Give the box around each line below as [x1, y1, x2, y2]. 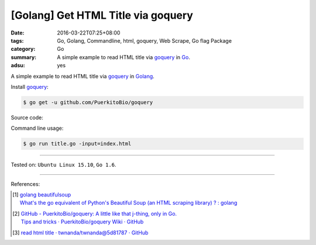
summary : [11, 53, 37, 61]
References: [11, 180, 40, 187]
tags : [11, 37, 24, 44]
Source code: [11, 114, 43, 121]
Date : [11, 29, 25, 36]
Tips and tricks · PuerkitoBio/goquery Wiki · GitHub [20, 218, 144, 225]
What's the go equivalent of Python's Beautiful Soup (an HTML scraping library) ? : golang [19, 199, 238, 206]
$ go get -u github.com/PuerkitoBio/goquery [23, 99, 153, 105]
